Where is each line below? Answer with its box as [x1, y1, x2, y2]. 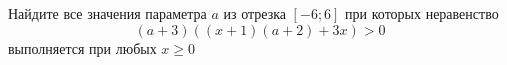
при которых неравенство [345, 3, 499, 23]
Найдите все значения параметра [8, 3, 207, 23]
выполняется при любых [8, 37, 157, 58]
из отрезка [223, 3, 286, 23]
